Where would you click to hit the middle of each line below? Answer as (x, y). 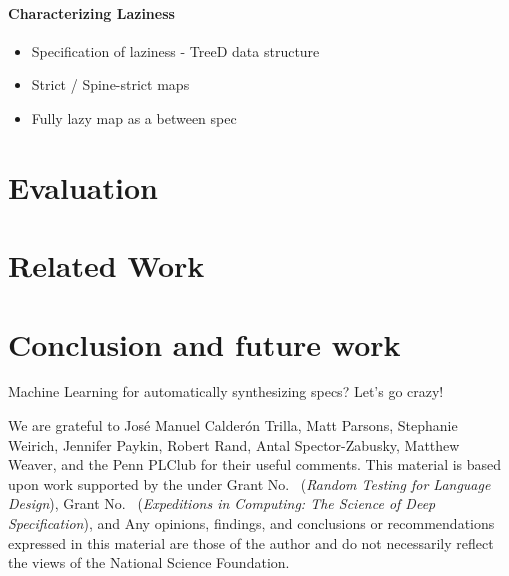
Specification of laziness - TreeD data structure (175, 50)
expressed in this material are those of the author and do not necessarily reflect (251, 542)
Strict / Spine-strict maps (110, 84)
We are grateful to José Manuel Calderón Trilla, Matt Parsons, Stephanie (233, 425)
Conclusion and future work (204, 343)
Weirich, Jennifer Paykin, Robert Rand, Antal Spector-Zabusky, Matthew (234, 444)
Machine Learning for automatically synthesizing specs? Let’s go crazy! (226, 391)
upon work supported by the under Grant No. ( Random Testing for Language (249, 483)
